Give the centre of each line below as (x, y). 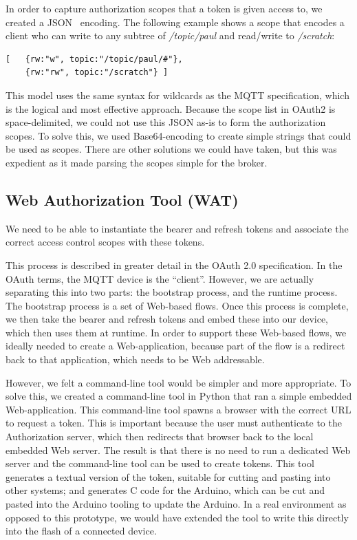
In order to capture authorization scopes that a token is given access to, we (164, 8)
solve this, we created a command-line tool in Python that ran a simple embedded (179, 396)
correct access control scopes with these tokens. (105, 242)
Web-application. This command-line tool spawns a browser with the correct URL (178, 409)
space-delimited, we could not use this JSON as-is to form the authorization (166, 122)
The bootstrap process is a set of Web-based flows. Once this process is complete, (177, 305)
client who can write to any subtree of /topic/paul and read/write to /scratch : (170, 35)
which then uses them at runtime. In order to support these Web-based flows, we (176, 332)
